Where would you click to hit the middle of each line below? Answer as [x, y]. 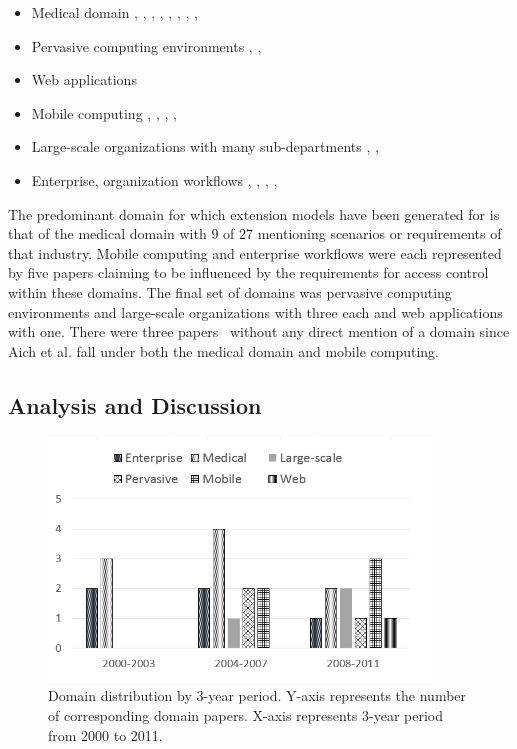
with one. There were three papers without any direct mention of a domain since [259, 331]
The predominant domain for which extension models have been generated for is [254, 213]
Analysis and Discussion [135, 404]
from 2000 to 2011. [105, 734]
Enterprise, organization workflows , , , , [154, 179]
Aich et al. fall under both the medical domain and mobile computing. [223, 350]
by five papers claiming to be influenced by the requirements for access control [248, 272]
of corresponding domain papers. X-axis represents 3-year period [246, 715]
